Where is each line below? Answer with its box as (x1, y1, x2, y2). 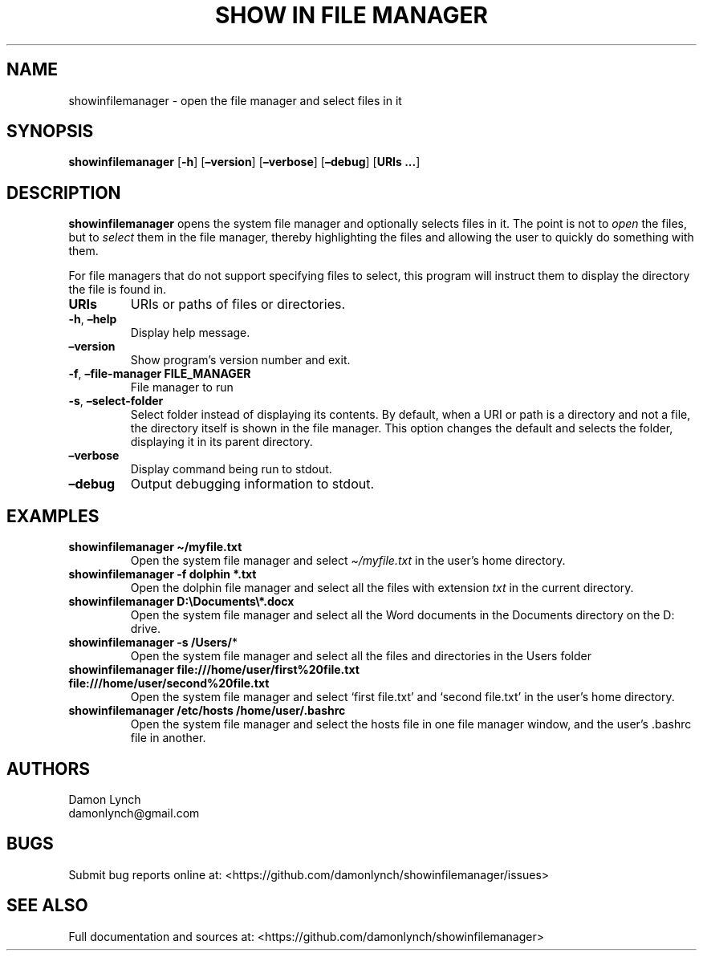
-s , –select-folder (68, 394, 164, 408)
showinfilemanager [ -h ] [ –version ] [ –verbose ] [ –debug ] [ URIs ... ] (68, 155, 421, 169)
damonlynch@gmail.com (68, 805, 200, 820)
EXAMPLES (6, 505, 100, 526)
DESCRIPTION (6, 182, 121, 203)
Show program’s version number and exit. (130, 353, 351, 367)
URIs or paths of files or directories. (130, 296, 346, 313)
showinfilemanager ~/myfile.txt (68, 540, 242, 554)
